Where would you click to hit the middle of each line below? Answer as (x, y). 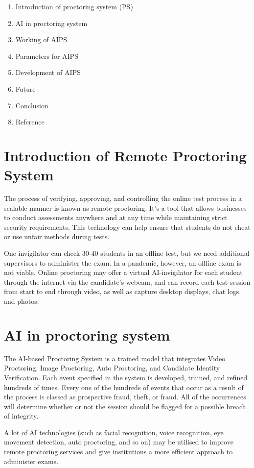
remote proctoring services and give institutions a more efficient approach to (118, 452)
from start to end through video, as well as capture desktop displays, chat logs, (123, 291)
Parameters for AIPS (47, 56)
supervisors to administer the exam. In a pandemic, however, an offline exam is (123, 262)
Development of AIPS (48, 72)
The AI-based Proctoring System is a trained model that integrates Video (115, 358)
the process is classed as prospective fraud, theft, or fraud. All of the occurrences (125, 397)
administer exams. (31, 461)
